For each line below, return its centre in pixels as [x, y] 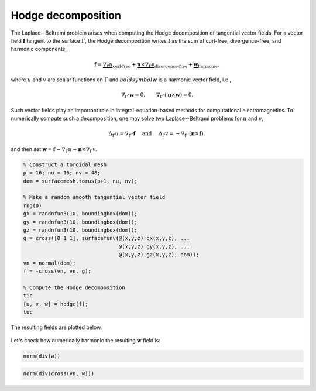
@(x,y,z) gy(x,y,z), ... [154, 246]
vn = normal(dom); [49, 263]
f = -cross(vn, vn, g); [57, 271]
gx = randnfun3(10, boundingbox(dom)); [80, 214]
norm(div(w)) [42, 356]
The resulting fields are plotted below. [56, 327]
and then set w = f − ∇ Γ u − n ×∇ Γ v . [54, 150]
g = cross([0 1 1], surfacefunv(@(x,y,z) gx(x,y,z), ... [107, 238]
